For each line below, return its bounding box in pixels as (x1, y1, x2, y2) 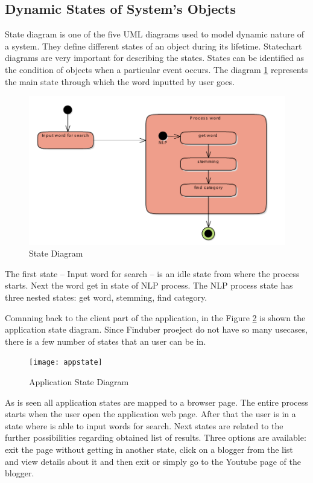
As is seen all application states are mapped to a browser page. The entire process (5, 395, 308, 408)
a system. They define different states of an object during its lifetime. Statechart (5, 39, 302, 52)
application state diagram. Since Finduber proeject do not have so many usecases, (5, 323, 308, 336)
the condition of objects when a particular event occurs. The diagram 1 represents (5, 63, 308, 75)
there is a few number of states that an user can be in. (5, 334, 206, 347)
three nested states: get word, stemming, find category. (5, 291, 207, 303)
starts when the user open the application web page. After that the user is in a (5, 408, 296, 420)
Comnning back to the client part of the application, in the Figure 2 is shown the (5, 311, 306, 324)
